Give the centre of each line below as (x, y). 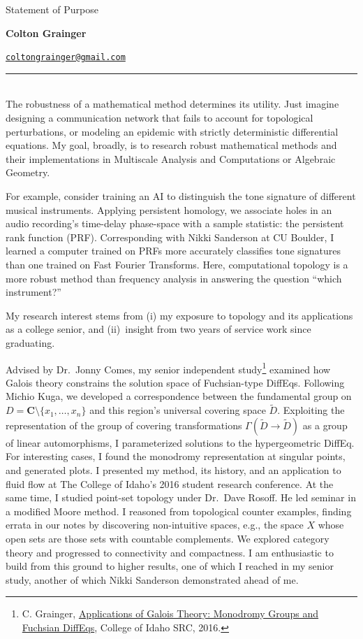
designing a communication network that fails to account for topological (160, 118)
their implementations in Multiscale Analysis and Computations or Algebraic (171, 158)
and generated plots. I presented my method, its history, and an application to (173, 469)
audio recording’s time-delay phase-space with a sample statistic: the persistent (175, 223)
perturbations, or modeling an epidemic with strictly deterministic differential (172, 131)
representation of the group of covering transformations (124, 425)
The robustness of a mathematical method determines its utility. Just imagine (172, 104)
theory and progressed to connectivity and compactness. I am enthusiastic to (170, 552)
